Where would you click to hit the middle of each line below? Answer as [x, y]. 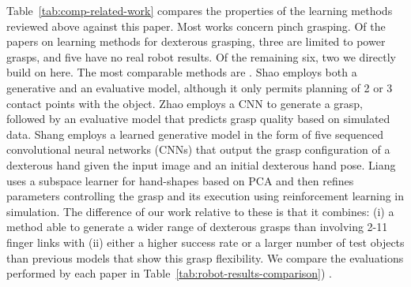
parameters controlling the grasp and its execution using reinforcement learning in [205, 196]
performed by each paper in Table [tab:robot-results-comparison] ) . [169, 273]
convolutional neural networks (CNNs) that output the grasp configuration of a [198, 149]
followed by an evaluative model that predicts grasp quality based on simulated [198, 119]
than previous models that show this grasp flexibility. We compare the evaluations [205, 257]
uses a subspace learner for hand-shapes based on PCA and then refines [180, 180]
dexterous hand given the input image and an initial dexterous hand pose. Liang [201, 164]
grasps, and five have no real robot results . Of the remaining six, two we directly [201, 56]
